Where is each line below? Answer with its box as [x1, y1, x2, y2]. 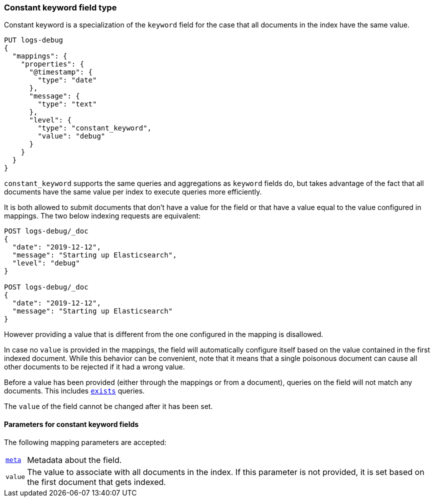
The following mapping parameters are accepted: [4, 437, 166, 446]
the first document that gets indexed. [27, 476, 166, 487]
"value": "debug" [37, 132, 105, 140]
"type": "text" [37, 100, 97, 108]
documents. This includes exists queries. [4, 386, 145, 395]
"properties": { [20, 60, 84, 68]
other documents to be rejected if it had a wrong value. [4, 362, 185, 371]
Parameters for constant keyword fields [4, 419, 139, 428]
